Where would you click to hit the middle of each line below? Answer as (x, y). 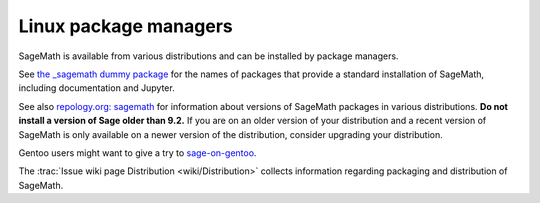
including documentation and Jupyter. (96, 88)
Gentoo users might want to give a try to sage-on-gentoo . (137, 152)
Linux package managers (126, 26)
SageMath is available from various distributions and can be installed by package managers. (208, 56)
